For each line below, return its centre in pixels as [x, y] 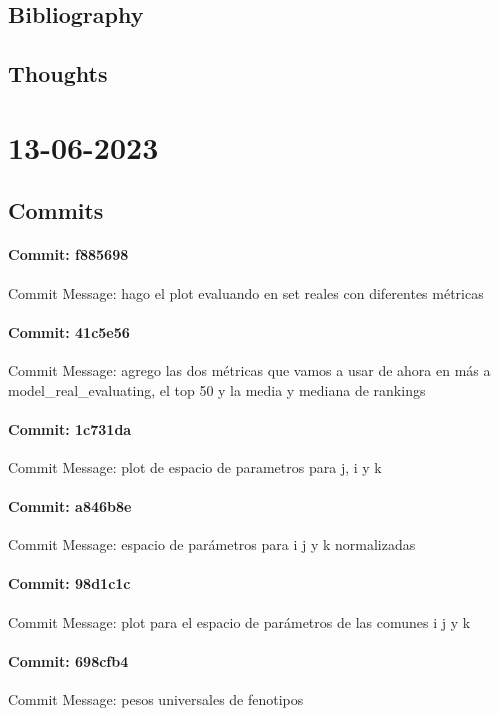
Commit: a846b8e [70, 506]
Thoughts [58, 73]
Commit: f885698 [68, 254]
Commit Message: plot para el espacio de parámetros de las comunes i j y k [239, 621]
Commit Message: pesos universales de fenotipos [156, 699]
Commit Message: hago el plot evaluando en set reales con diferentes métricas [246, 292]
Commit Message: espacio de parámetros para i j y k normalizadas [212, 544]
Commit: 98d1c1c [69, 583]
